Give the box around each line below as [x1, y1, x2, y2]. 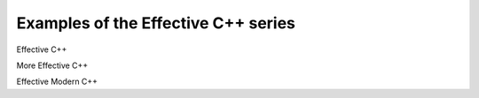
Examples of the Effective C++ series [16, 13, 296, 33]
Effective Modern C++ [16, 76, 98, 87]
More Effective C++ [16, 60, 89, 71]
